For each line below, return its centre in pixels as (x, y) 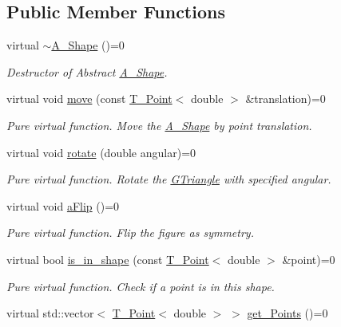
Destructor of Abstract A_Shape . (87, 71)
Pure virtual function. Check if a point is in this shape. (141, 286)
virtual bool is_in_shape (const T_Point (108, 259)
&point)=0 (309, 259)
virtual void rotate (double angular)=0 (101, 152)
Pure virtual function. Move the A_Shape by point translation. (159, 125)
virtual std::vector (50, 313)
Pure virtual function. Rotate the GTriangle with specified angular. (169, 179)
